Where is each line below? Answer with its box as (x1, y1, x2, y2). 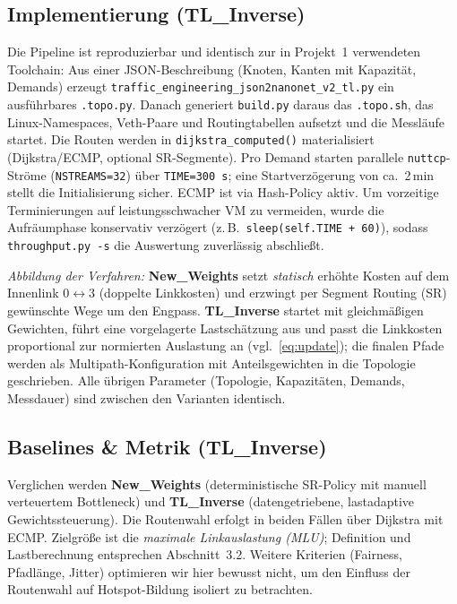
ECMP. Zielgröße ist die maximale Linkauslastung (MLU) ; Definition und (7, 527, 411, 546)
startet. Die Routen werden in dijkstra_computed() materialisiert (7, 130, 375, 149)
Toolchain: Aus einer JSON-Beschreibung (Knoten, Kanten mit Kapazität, (7, 59, 417, 78)
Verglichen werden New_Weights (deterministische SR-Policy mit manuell (7, 474, 427, 493)
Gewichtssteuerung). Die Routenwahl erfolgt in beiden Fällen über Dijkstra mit (7, 509, 444, 528)
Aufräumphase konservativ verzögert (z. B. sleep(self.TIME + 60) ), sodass (7, 218, 428, 237)
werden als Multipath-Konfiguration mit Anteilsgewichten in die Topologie (7, 353, 416, 372)
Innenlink (7, 283, 59, 302)
